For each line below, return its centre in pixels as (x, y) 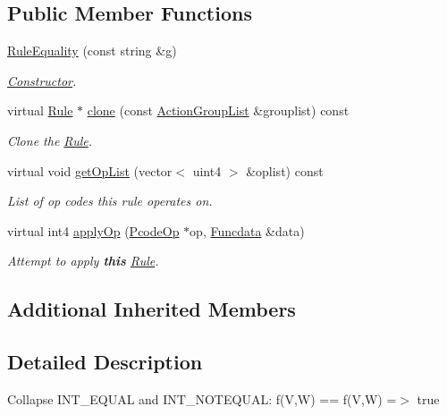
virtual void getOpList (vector (90, 170)
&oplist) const (285, 170)
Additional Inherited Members (152, 309)
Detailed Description (105, 362)
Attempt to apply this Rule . (83, 261)
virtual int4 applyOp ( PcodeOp (93, 230)
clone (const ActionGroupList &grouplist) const (218, 110)
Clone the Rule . (50, 140)
